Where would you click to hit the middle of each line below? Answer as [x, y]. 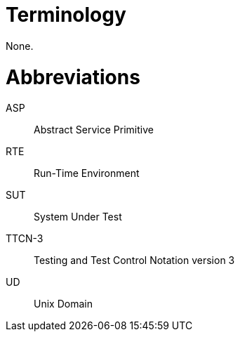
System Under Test [78, 217]
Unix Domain [63, 304]
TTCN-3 [25, 239]
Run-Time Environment [87, 173]
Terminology [66, 15]
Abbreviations [73, 77]
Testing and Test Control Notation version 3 [134, 260]
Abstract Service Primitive [94, 130]
